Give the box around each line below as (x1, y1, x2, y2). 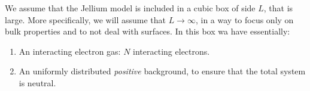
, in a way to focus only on (195, 13, 294, 26)
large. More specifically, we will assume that (5, 13, 166, 26)
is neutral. (19, 76, 56, 89)
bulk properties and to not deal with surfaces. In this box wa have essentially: (5, 25, 290, 37)
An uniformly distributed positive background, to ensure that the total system (19, 65, 306, 77)
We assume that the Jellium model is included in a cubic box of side (5, 2, 256, 14)
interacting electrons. (133, 45, 210, 57)
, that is (263, 2, 293, 14)
